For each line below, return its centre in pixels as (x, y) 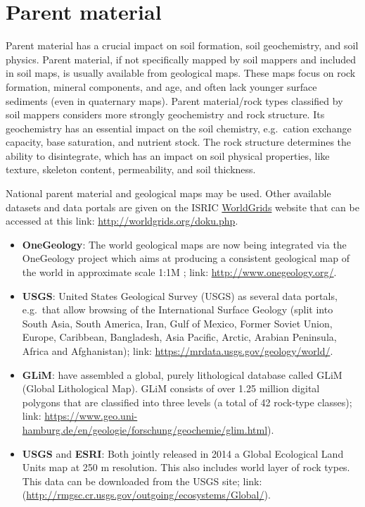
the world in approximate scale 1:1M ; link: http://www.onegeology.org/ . (179, 272)
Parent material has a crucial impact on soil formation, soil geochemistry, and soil (182, 45)
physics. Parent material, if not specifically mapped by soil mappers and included (181, 59)
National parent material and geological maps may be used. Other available (168, 193)
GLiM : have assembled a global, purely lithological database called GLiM (182, 374)
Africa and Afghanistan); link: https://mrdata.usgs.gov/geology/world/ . (178, 351)
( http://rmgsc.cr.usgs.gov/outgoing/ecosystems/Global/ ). (146, 495)
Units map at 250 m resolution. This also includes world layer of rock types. (186, 467)
